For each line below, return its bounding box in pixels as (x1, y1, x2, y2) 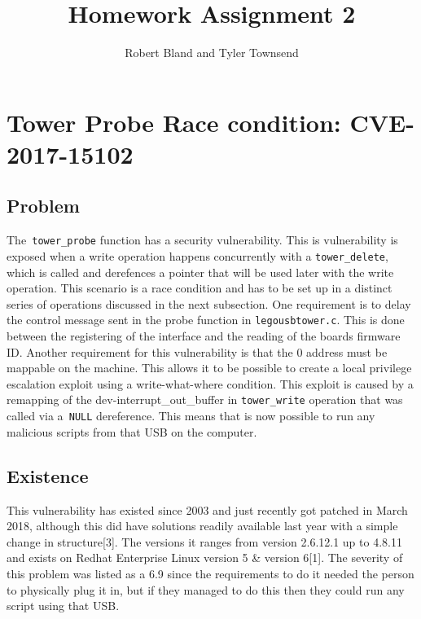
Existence (7, 463, 89, 488)
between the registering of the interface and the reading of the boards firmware (7, 327, 401, 345)
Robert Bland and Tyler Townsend (125, 44, 299, 61)
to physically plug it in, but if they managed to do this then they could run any (7, 581, 405, 598)
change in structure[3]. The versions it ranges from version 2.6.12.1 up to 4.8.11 (7, 533, 402, 550)
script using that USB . (7, 597, 120, 614)
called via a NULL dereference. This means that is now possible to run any (7, 407, 375, 424)
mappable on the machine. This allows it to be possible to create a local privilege (7, 359, 412, 376)
